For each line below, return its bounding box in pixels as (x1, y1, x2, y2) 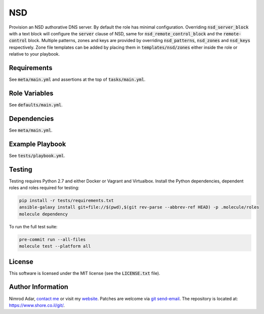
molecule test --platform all (19, 243, 91, 249)
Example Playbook (9, 140, 66, 148)
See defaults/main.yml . (9, 102, 63, 107)
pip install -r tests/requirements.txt (19, 198, 114, 203)
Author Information (9, 283, 69, 291)
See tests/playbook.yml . (9, 152, 65, 158)
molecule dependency (19, 211, 68, 217)
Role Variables (9, 89, 53, 97)
